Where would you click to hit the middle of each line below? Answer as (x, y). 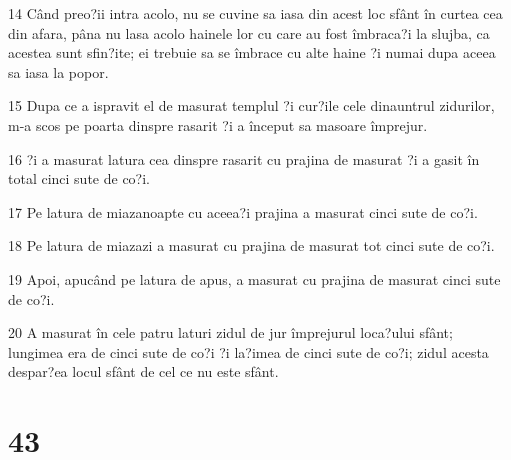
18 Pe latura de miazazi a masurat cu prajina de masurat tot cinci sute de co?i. (251, 245)
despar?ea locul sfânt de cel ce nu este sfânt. (143, 371)
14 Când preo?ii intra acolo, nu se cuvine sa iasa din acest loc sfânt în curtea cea (255, 13)
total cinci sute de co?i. (79, 178)
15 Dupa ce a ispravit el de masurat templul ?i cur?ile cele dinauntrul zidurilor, (251, 105)
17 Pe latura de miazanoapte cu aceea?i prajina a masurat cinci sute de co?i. (243, 211)
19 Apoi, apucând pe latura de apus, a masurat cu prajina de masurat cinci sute (254, 278)
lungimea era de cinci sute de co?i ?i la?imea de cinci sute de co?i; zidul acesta (248, 351)
